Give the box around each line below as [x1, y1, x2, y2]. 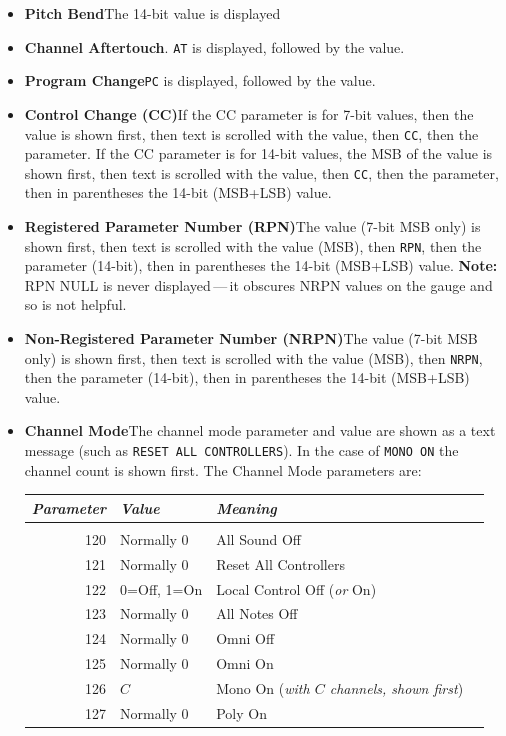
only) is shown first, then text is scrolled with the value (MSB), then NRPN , [24, 347, 483, 368]
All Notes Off [216, 603, 298, 624]
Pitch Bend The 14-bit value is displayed [24, 3, 281, 23]
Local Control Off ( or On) [216, 578, 377, 599]
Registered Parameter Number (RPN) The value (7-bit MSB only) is [24, 216, 481, 236]
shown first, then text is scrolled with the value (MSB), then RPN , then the [24, 235, 482, 256]
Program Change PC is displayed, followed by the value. [24, 70, 376, 91]
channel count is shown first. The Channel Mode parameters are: [24, 459, 422, 480]
